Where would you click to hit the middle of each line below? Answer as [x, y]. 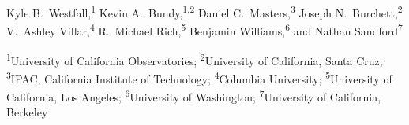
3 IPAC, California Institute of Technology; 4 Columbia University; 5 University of [199, 77]
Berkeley [27, 112]
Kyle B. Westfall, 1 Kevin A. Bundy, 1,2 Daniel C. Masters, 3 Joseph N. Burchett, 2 [204, 11]
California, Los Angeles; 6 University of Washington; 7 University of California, [194, 96]
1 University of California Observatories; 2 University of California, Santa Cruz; [195, 59]
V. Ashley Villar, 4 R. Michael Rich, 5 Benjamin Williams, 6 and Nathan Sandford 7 [204, 29]
